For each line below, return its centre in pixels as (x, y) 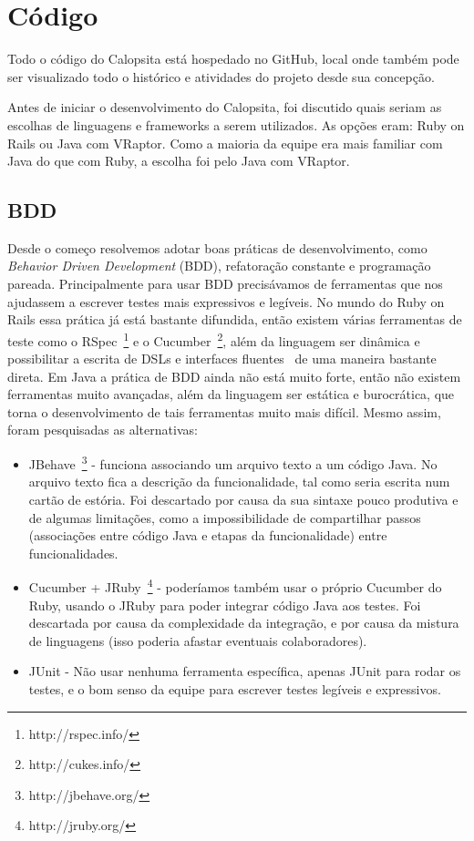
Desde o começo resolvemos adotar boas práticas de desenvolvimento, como (217, 247)
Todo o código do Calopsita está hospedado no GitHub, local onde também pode (233, 59)
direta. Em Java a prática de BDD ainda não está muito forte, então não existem (234, 376)
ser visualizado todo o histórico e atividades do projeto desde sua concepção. (221, 76)
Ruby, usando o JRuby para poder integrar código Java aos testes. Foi (225, 605)
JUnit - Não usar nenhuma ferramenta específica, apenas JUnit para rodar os (245, 671)
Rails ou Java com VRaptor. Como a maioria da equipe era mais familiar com (225, 143)
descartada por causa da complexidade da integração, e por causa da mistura (244, 623)
